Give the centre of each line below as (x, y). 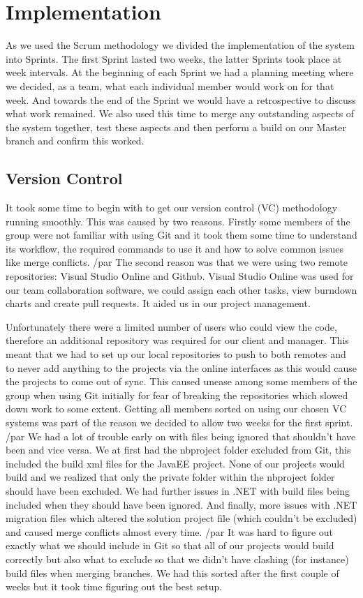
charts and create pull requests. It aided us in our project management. (158, 303)
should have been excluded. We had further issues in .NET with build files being (178, 490)
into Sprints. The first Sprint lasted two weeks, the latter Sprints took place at (174, 58)
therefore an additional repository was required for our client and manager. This (177, 340)
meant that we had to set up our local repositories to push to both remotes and (176, 354)
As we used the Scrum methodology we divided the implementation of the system (180, 45)
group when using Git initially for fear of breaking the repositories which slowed (177, 395)
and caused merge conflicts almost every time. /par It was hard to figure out (170, 531)
